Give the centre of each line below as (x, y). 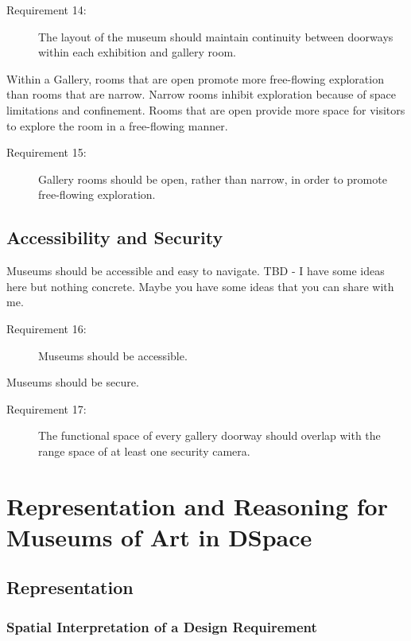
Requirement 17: (47, 408)
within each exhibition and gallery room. (138, 52)
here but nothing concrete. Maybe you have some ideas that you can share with (200, 286)
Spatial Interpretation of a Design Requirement (162, 626)
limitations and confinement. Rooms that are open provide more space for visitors (206, 109)
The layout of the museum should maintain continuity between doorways (216, 36)
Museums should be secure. (73, 382)
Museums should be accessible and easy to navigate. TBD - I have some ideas (196, 271)
